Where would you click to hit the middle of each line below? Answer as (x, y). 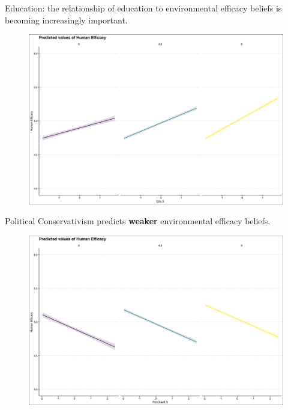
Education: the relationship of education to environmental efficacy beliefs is (143, 8)
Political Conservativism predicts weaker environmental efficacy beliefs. (138, 221)
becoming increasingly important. (66, 20)
